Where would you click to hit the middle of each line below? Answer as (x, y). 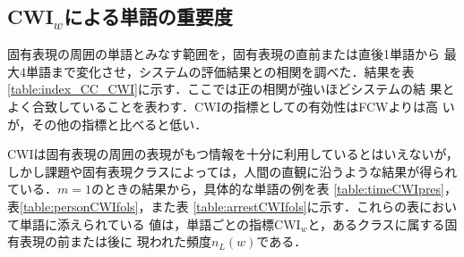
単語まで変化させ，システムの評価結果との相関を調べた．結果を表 (220, 71)
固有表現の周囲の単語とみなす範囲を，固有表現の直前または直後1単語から (223, 54)
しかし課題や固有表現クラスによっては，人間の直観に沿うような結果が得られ (232, 171)
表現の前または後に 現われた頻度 (115, 241)
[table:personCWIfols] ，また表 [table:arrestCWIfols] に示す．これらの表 (219, 206)
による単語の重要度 (148, 17)
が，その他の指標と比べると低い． (107, 124)
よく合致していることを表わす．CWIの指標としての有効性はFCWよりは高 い (231, 106)
